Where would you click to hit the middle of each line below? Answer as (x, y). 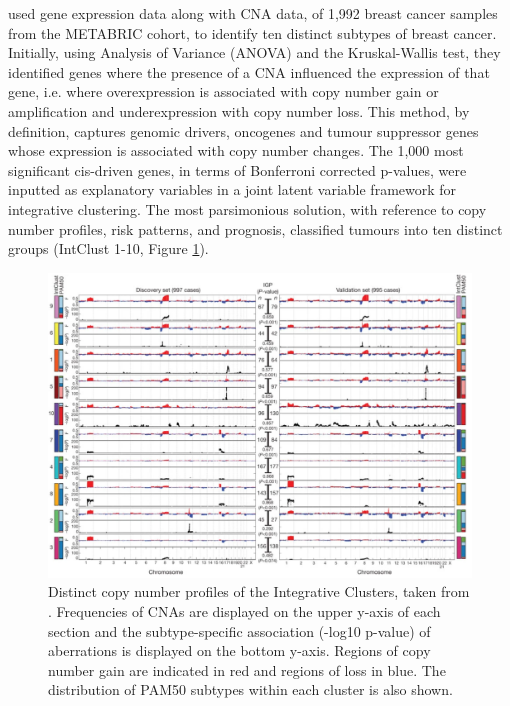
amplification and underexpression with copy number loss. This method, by (239, 110)
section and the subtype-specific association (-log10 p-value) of (239, 630)
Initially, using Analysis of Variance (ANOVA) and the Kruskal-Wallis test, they (254, 52)
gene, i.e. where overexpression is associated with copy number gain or (223, 91)
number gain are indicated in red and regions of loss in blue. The (247, 669)
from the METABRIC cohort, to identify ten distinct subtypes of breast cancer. (252, 32)
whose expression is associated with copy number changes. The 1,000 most (236, 150)
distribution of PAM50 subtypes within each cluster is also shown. (250, 689)
